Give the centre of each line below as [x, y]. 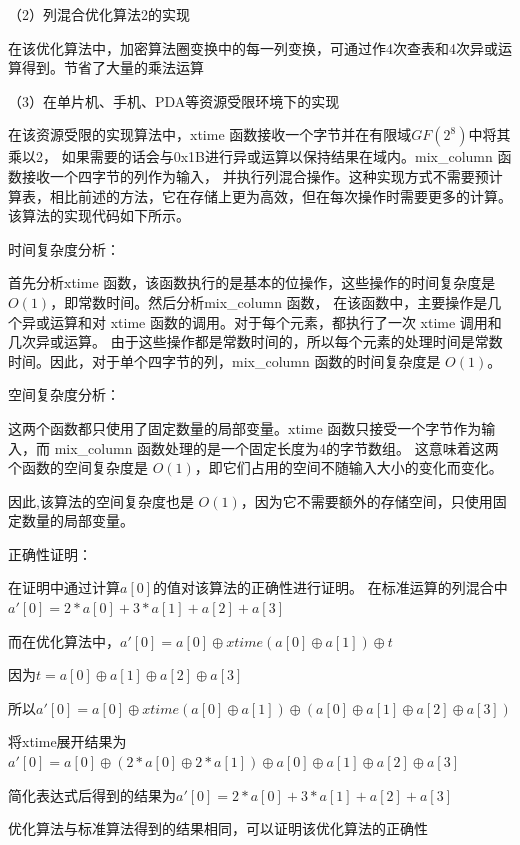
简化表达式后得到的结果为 [92, 794]
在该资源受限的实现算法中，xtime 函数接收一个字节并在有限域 [210, 134]
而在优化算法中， [64, 640]
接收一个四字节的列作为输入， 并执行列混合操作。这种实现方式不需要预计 [262, 175]
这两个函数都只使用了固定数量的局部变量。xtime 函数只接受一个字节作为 [245, 427]
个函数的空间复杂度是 [78, 467]
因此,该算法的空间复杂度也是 [101, 500]
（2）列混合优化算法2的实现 [99, 14]
